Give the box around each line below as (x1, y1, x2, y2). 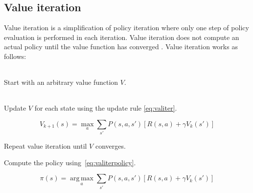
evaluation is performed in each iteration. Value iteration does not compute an (4, 32, 239, 42)
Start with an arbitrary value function (4, 77, 118, 87)
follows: (4, 51, 26, 61)
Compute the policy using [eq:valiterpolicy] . (4, 157, 136, 167)
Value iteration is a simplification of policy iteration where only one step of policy (4, 22, 249, 33)
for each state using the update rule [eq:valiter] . (34, 103, 177, 113)
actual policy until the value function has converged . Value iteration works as (4, 41, 238, 52)
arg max (70, 175, 93, 182)
